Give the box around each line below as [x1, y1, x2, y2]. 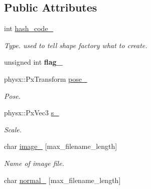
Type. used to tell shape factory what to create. [4, 40, 147, 50]
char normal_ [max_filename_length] [4, 174, 121, 185]
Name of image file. [4, 157, 64, 168]
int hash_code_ [4, 23, 54, 34]
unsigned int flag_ [4, 57, 63, 67]
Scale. [4, 124, 22, 134]
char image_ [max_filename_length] [4, 141, 117, 151]
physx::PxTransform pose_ [4, 73, 87, 84]
